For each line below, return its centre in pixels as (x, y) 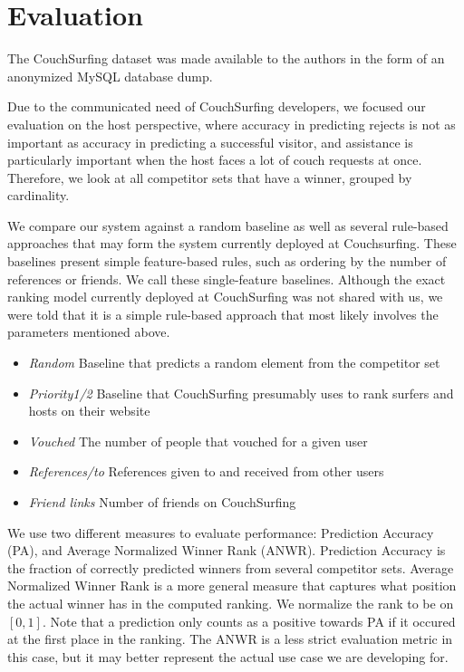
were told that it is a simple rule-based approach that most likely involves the (223, 314)
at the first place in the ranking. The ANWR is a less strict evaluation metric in (230, 639)
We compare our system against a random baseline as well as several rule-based (228, 225)
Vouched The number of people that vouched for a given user (198, 441)
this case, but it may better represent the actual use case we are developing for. (228, 656)
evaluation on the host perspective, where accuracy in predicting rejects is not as (232, 124)
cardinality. (39, 195)
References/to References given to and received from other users (206, 471)
